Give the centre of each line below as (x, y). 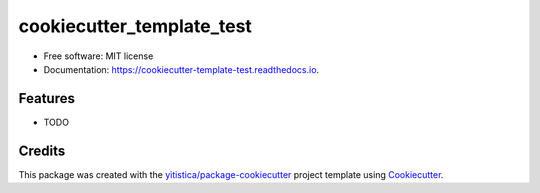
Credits (42, 150)
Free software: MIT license (98, 56)
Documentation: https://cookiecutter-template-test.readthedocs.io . (181, 69)
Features (46, 98)
